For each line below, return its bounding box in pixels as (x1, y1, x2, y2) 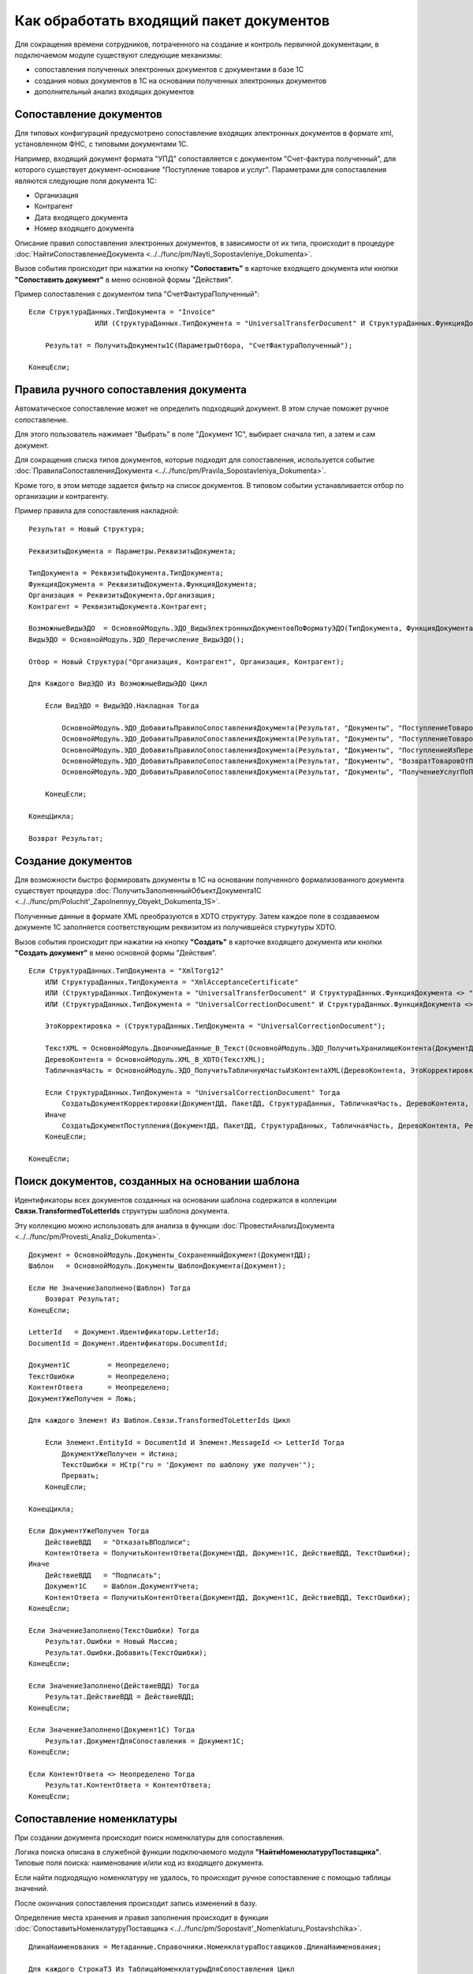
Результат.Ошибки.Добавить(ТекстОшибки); (44, 1648, 208, 1657)
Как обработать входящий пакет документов (14, 12, 330, 29)
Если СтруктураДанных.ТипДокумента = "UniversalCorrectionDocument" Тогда (44, 1088, 341, 1097)
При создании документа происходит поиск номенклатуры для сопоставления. (14, 1833, 285, 1842)
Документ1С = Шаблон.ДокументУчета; (44, 1582, 199, 1591)
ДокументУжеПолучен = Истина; (61, 1449, 179, 1458)
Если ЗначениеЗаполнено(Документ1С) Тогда (28, 1725, 196, 1735)
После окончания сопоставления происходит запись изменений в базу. (14, 1898, 258, 1908)
